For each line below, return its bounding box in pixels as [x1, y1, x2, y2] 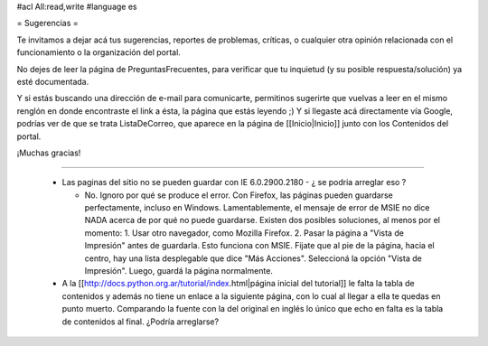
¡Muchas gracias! [16, 147, 81, 158]
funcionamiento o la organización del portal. [16, 47, 181, 58]
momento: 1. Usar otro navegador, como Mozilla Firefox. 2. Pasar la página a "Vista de [84, 227, 404, 238]
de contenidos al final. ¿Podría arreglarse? [61, 316, 220, 327]
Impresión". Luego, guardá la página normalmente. [84, 266, 273, 276]
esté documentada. [16, 76, 89, 87]
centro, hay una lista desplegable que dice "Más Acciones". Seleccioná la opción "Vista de [84, 253, 422, 264]
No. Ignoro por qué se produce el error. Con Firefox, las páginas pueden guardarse [84, 190, 393, 201]
